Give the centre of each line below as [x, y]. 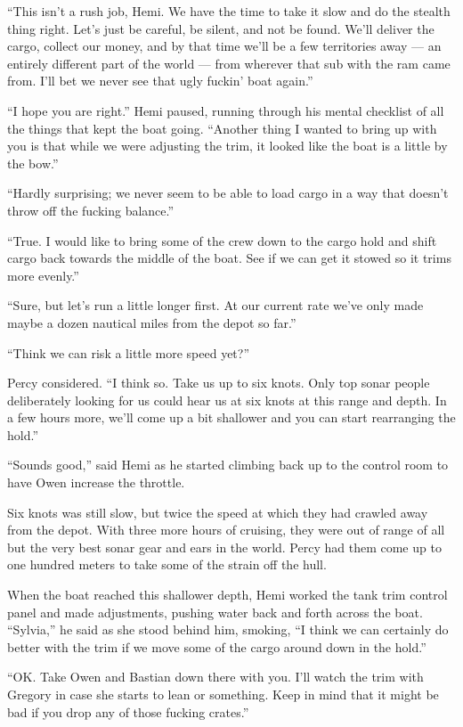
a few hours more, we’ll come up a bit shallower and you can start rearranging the [231, 417]
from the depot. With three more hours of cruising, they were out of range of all [226, 530]
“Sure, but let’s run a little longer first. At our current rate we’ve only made [215, 305]
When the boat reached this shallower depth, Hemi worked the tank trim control [227, 595]
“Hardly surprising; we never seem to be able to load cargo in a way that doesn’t [228, 193]
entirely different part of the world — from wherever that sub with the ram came [229, 63]
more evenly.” [43, 275]
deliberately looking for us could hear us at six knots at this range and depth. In [227, 400]
